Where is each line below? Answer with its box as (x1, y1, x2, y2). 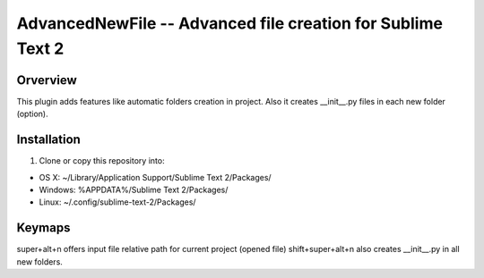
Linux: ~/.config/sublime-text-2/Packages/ (39, 197, 196, 207)
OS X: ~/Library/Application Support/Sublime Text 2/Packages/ (39, 172, 272, 182)
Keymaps (16, 220, 71, 236)
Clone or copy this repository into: (39, 156, 165, 166)
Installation (16, 132, 81, 147)
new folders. (16, 256, 63, 267)
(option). (16, 108, 48, 120)
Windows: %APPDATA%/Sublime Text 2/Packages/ (39, 184, 229, 195)
